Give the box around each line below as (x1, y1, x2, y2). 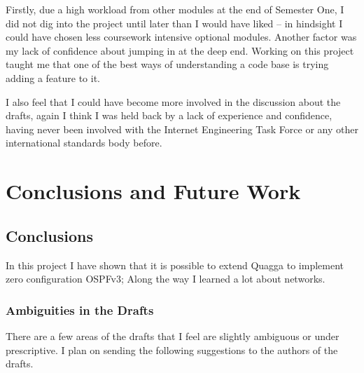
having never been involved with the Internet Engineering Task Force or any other (6, 121, 358, 136)
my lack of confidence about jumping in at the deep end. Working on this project (6, 43, 354, 57)
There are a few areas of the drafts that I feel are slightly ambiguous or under (6, 328, 339, 343)
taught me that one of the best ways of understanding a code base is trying (6, 57, 329, 72)
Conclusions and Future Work (6, 177, 301, 205)
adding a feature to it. (6, 70, 101, 85)
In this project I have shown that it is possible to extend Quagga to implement (6, 257, 344, 272)
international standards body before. (6, 135, 162, 150)
